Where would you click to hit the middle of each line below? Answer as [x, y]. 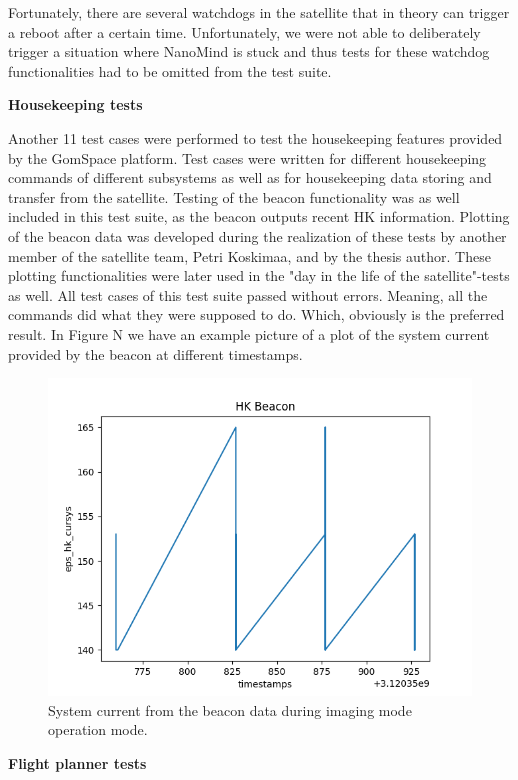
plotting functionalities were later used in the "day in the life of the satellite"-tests [259, 275]
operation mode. [98, 729]
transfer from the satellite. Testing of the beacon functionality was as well [234, 196]
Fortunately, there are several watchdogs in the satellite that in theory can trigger [259, 12]
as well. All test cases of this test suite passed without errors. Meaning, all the [248, 294]
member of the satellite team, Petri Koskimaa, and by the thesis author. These [249, 255]
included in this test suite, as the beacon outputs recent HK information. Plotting [259, 216]
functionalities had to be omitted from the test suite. [170, 70]
